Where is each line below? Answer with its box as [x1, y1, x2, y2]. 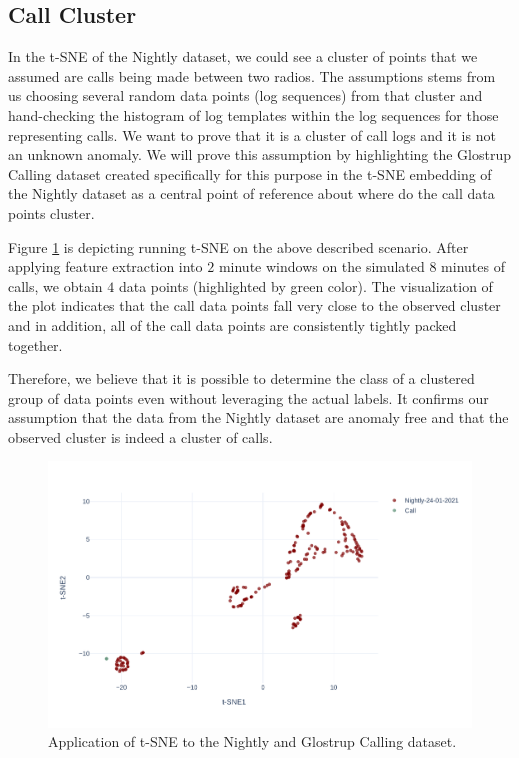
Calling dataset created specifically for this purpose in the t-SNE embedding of [8, 163, 492, 184]
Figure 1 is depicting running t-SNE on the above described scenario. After [8, 236, 469, 257]
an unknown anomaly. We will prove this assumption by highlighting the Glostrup [8, 144, 512, 165]
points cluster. [8, 202, 95, 223]
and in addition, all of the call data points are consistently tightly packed [8, 314, 457, 335]
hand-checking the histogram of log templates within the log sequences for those [8, 104, 499, 125]
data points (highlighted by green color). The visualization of [118, 275, 493, 296]
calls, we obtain [8, 275, 103, 296]
